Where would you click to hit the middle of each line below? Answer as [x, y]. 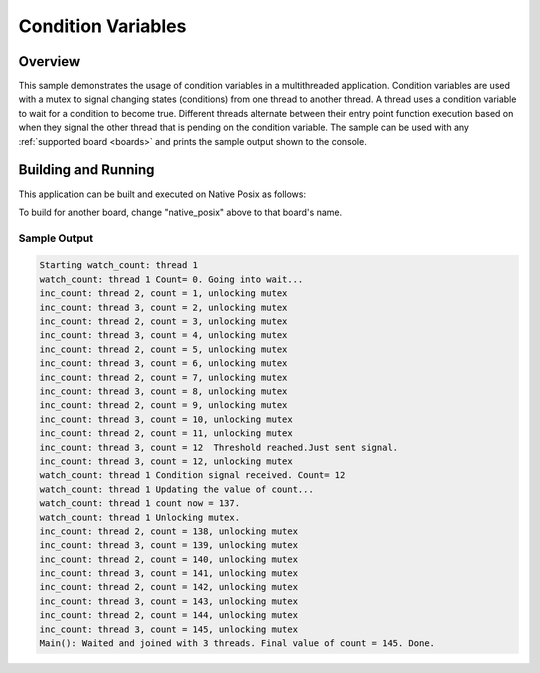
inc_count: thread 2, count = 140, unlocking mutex [169, 559]
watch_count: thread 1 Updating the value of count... [176, 489]
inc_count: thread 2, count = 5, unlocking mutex [163, 349]
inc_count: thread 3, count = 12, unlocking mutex [166, 461]
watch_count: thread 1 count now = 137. [139, 503]
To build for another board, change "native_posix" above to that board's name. [180, 212]
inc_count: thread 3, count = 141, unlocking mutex [169, 573]
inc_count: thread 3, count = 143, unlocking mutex [169, 601]
